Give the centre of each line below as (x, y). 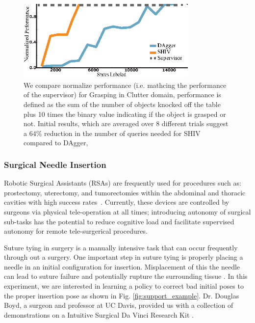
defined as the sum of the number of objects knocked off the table (122, 104)
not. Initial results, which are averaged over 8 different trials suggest (126, 123)
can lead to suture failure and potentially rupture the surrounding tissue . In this (126, 276)
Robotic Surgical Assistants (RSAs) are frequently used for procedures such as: (123, 183)
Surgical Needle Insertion (55, 164)
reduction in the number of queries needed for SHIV (122, 133)
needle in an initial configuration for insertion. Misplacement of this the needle (122, 266)
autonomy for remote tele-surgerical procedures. (76, 231)
